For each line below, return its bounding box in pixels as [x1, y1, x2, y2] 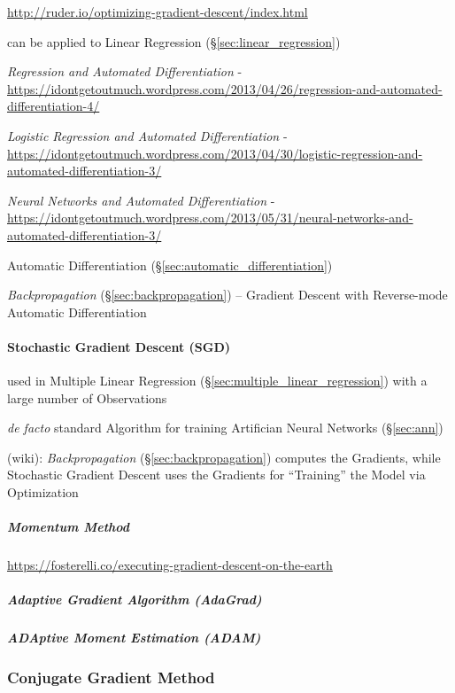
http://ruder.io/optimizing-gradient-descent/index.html [7, 3, 308, 20]
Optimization [7, 483, 79, 502]
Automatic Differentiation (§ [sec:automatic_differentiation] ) [7, 255, 333, 274]
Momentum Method [7, 518, 130, 536]
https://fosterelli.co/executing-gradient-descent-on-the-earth [7, 556, 333, 574]
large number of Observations [7, 388, 167, 407]
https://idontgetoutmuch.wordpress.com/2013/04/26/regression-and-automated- [7, 79, 443, 97]
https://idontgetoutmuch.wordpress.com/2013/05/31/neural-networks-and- [7, 208, 413, 227]
